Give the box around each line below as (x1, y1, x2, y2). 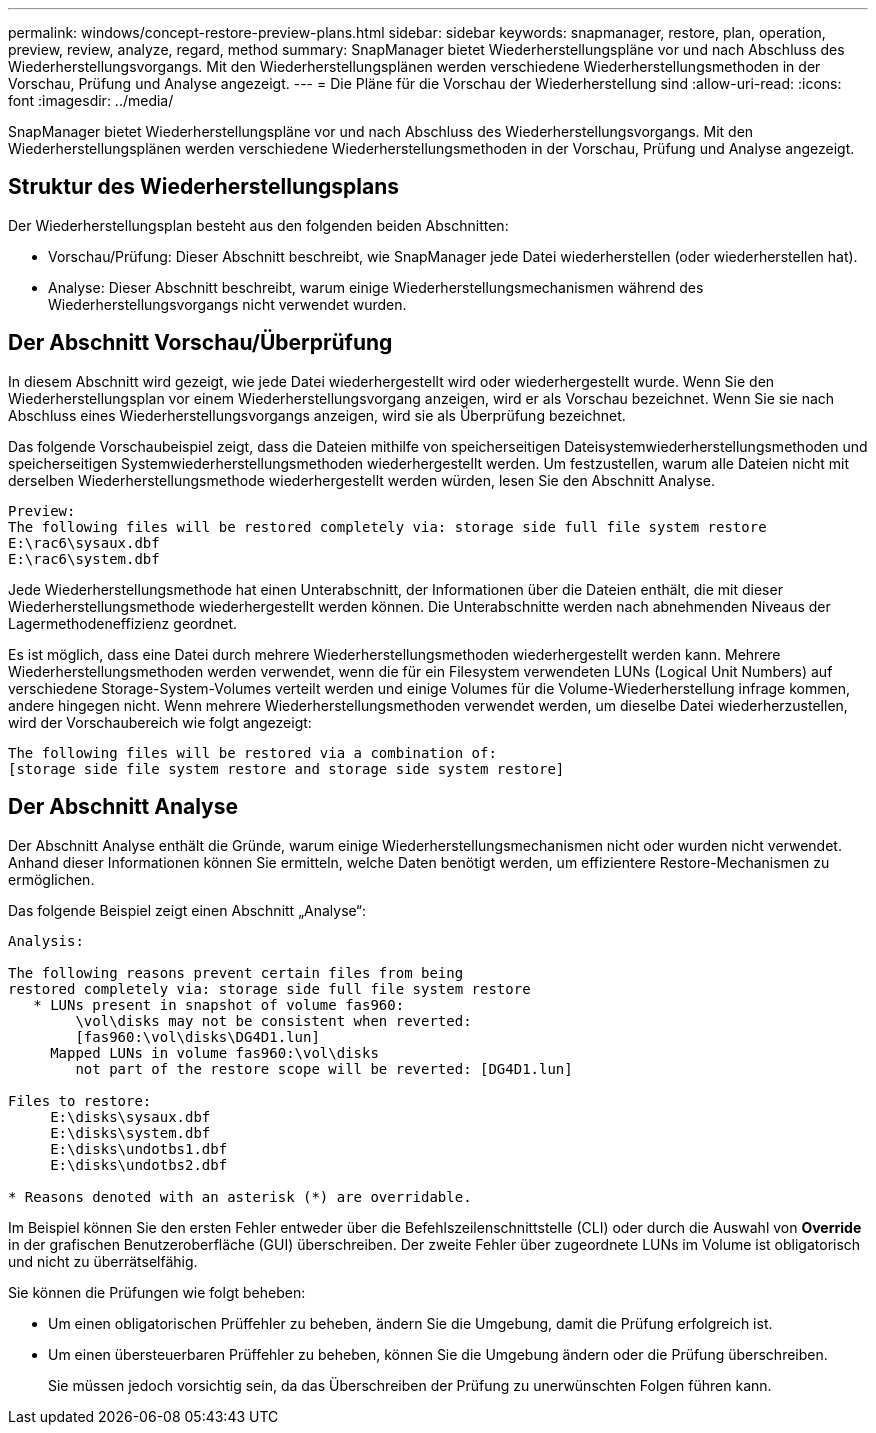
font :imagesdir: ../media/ (8, 92, 174, 109)
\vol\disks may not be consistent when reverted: (75, 1012, 472, 1029)
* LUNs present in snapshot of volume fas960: (33, 996, 405, 1013)
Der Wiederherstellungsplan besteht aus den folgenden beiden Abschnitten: (8, 216, 509, 234)
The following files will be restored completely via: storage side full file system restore (8, 518, 767, 535)
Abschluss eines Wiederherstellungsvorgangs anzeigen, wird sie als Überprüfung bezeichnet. (8, 406, 626, 424)
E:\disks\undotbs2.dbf (50, 1156, 228, 1173)
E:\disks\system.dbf (50, 1124, 211, 1141)
